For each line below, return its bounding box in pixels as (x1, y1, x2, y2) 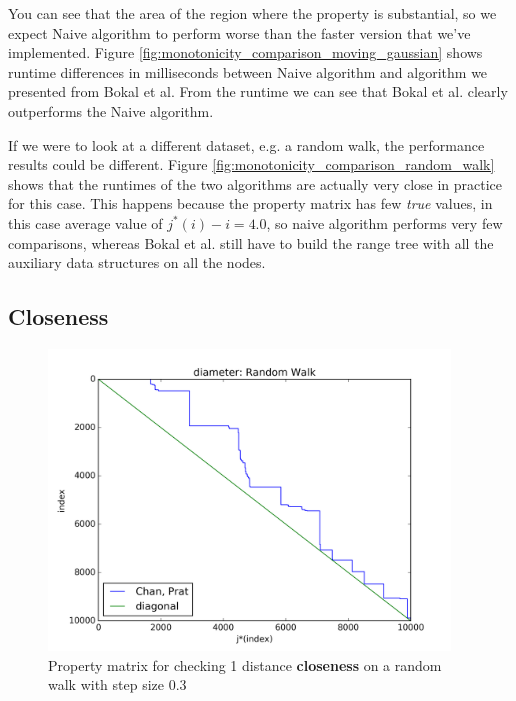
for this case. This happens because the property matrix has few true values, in (8, 193, 493, 214)
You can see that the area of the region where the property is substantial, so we (8, 3, 497, 23)
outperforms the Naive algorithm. (8, 100, 214, 121)
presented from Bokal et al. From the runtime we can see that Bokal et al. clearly (8, 81, 508, 102)
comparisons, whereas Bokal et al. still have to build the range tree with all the (8, 232, 494, 253)
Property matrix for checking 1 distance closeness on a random (48, 654, 442, 675)
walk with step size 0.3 (48, 674, 187, 695)
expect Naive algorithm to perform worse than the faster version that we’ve (8, 22, 471, 43)
